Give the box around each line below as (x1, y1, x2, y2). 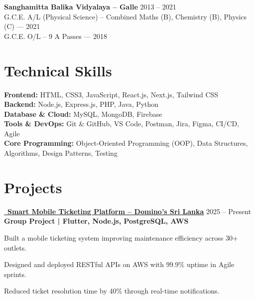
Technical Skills (4, 60, 112, 80)
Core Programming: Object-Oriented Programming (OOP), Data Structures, (4, 138, 248, 148)
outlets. (4, 242, 27, 253)
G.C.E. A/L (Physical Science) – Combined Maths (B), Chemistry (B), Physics (4, 11, 247, 21)
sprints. (4, 269, 26, 279)
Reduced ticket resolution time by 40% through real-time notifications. (4, 286, 220, 296)
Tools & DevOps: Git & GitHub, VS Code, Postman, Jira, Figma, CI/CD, (4, 118, 240, 129)
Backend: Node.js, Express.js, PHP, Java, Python (4, 99, 159, 109)
